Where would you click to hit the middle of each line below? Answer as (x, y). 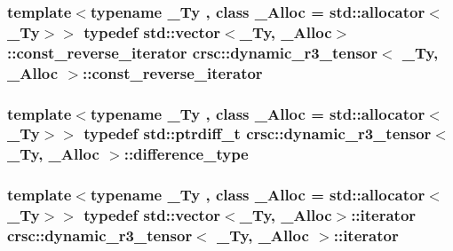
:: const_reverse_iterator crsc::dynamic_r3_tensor (192, 52)
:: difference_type (186, 154)
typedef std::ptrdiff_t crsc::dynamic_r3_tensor (258, 133)
